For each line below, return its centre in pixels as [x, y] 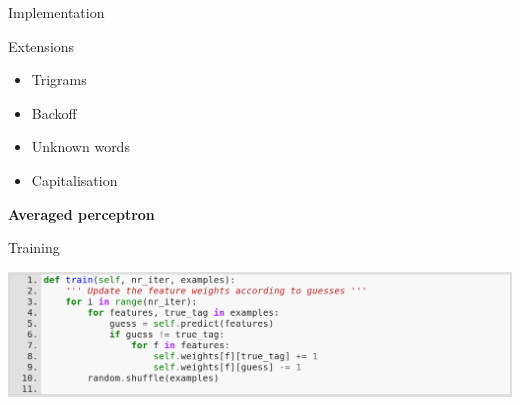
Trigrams [59, 79]
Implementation [56, 12]
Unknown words [80, 146]
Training [34, 247]
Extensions [41, 45]
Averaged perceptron [81, 213]
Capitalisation [74, 179]
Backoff [54, 112]
